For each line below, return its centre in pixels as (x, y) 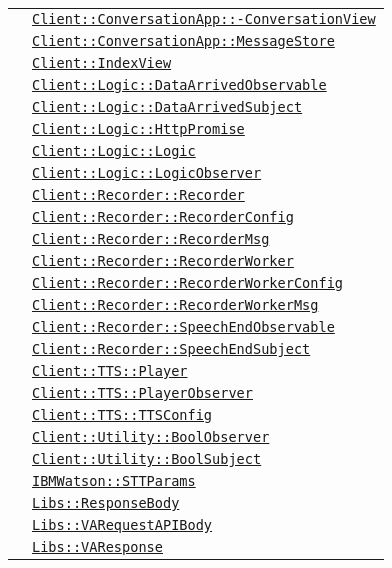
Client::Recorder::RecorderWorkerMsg (175, 305)
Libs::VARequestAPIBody (122, 525)
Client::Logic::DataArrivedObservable (179, 85)
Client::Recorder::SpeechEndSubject (171, 349)
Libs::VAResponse (97, 547)
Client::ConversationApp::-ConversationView (204, 19)
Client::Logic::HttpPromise (138, 129)
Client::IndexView (102, 63)
